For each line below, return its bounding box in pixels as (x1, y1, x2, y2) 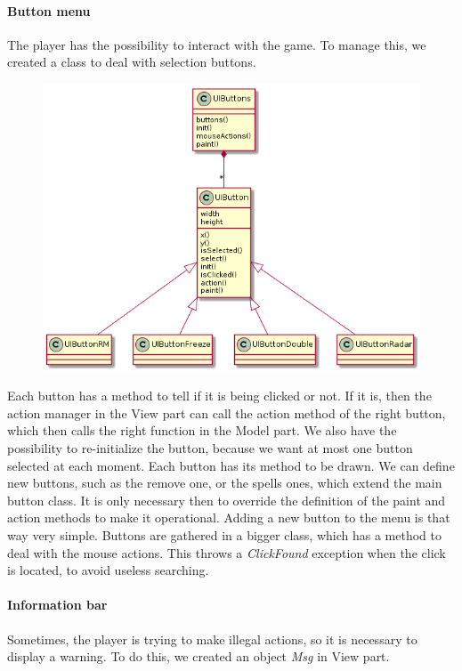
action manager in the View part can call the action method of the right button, (7, 403, 446, 422)
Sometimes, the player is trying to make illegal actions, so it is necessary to (7, 629, 417, 648)
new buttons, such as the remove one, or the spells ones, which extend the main (7, 473, 442, 492)
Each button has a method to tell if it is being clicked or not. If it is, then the (7, 386, 432, 405)
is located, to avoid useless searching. (7, 561, 209, 579)
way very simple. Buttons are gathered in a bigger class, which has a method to (7, 526, 442, 545)
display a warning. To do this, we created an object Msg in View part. (7, 647, 390, 666)
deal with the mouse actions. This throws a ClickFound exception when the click (7, 543, 446, 562)
